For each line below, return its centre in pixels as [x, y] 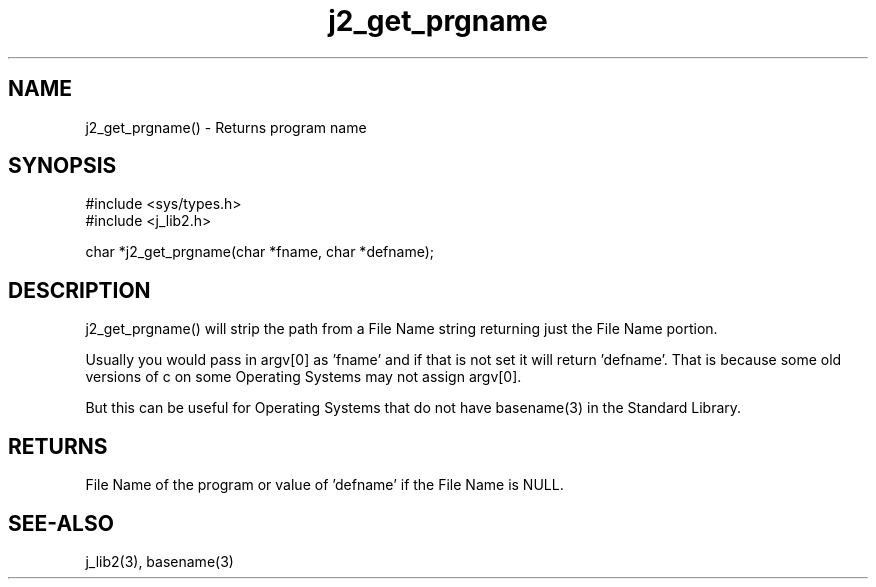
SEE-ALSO [61, 523]
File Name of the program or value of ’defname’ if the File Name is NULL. [324, 485]
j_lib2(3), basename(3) [159, 561]
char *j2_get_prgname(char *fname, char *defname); [260, 252]
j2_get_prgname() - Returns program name [226, 127]
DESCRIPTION [79, 290]
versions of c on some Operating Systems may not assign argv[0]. [303, 377]
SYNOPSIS [62, 166]
